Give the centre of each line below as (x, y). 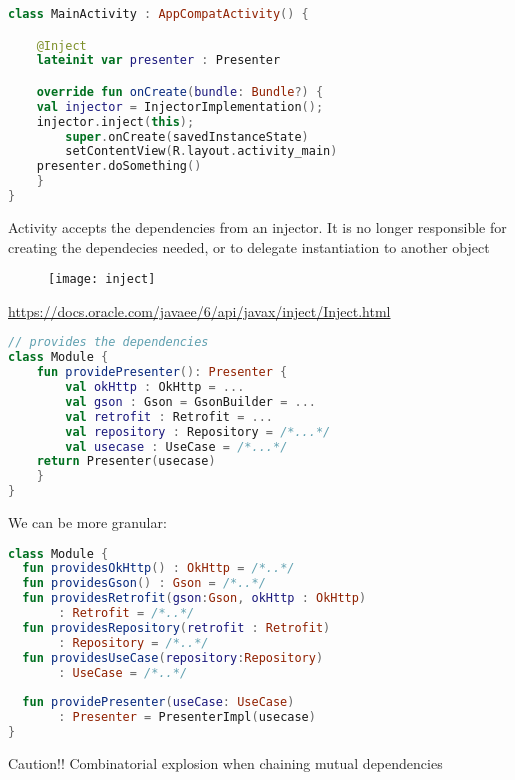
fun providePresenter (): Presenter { (162, 372)
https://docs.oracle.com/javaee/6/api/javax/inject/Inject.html (199, 310)
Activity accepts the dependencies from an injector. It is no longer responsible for (257, 226)
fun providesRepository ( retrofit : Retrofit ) (176, 627)
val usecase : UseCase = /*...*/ (176, 446)
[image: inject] (102, 279)
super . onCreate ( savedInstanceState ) (187, 136)
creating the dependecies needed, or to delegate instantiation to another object (249, 246)
